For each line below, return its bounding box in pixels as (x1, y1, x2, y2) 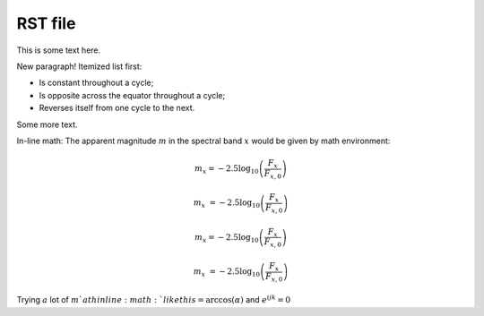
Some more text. (16, 119, 78, 130)
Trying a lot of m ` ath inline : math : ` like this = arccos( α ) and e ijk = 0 (16, 294, 291, 305)
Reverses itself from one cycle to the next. (39, 103, 195, 114)
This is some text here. (16, 45, 101, 56)
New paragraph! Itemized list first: (16, 61, 143, 72)
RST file (16, 13, 76, 33)
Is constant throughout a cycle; (39, 77, 154, 89)
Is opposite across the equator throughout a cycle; (39, 90, 226, 100)
